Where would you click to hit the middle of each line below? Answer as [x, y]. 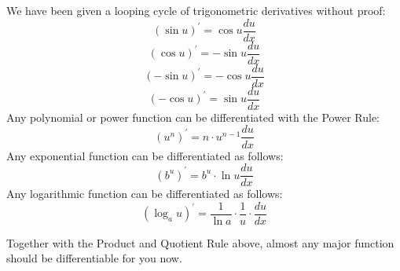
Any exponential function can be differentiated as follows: [145, 155]
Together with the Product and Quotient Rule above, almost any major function [200, 242]
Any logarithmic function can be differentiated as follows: [145, 194]
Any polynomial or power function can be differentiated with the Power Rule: [193, 117]
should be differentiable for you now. [94, 258]
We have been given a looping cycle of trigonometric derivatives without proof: [196, 10]
